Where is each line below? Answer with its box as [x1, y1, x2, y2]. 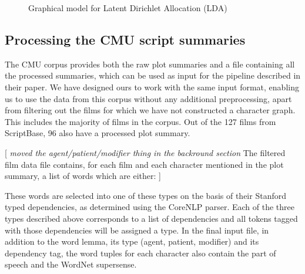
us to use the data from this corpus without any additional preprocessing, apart [5, 92, 292, 104]
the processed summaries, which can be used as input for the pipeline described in [5, 69, 301, 82]
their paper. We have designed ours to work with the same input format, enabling [5, 80, 299, 93]
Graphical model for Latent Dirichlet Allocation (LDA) [28, 2, 227, 13]
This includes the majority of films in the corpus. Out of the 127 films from [5, 115, 276, 127]
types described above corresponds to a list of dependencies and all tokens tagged [5, 212, 298, 224]
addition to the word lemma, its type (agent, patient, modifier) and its [5, 235, 259, 248]
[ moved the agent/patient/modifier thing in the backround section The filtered [5, 146, 286, 158]
